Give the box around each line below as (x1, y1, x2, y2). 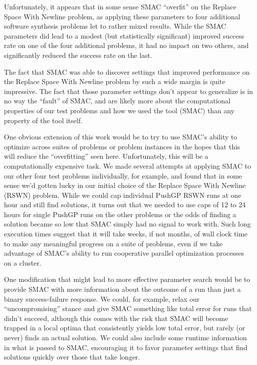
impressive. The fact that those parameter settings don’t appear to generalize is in (4, 86, 253, 96)
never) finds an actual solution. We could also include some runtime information (4, 332, 247, 342)
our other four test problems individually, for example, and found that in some (4, 170, 242, 181)
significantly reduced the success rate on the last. (4, 49, 152, 60)
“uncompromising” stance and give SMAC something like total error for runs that (4, 303, 252, 314)
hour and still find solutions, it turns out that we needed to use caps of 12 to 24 (4, 199, 246, 210)
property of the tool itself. (4, 115, 83, 125)
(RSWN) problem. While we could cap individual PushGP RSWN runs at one (4, 189, 241, 200)
